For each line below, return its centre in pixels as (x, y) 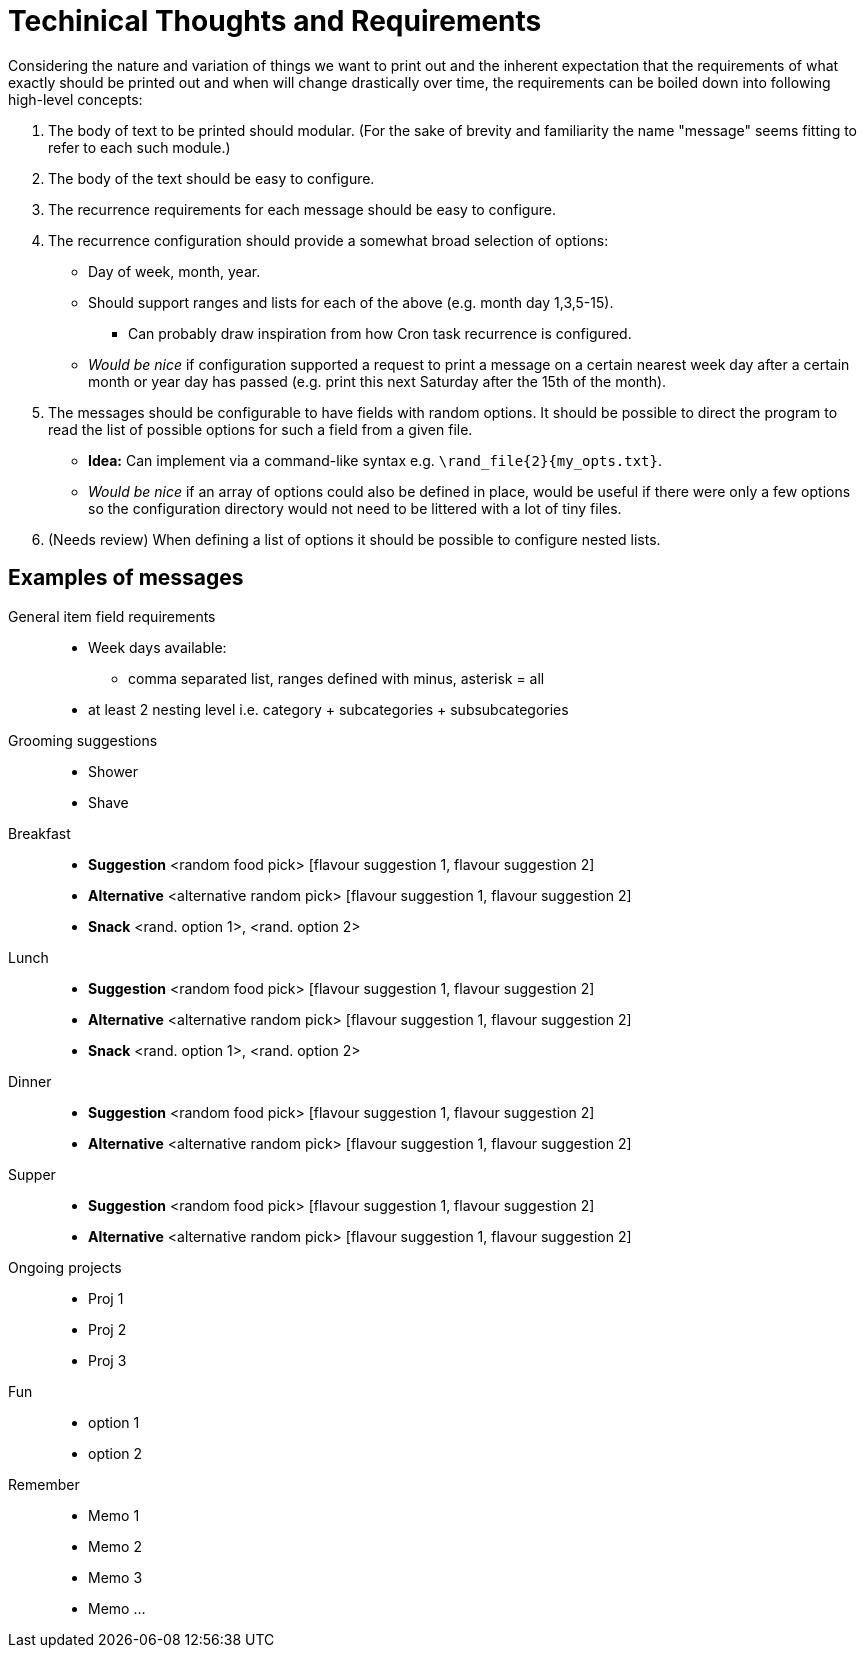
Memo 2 (115, 1546)
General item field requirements (112, 616)
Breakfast (39, 833)
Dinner (30, 1081)
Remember (44, 1484)
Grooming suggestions (83, 740)
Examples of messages (126, 578)
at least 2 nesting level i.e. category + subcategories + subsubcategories (328, 709)
